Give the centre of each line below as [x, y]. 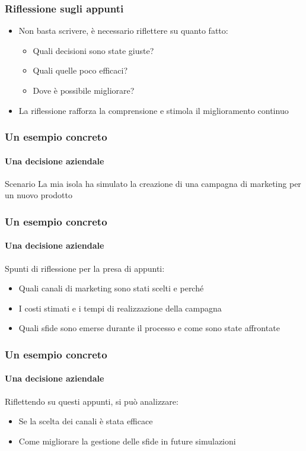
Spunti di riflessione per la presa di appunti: [85, 268]
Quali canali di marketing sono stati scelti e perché [111, 288]
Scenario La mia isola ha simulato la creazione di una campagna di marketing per [153, 183]
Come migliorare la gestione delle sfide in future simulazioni [127, 441]
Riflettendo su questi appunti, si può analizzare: [92, 401]
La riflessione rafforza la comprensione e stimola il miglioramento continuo [154, 110]
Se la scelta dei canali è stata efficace [86, 421]
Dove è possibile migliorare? [84, 90]
